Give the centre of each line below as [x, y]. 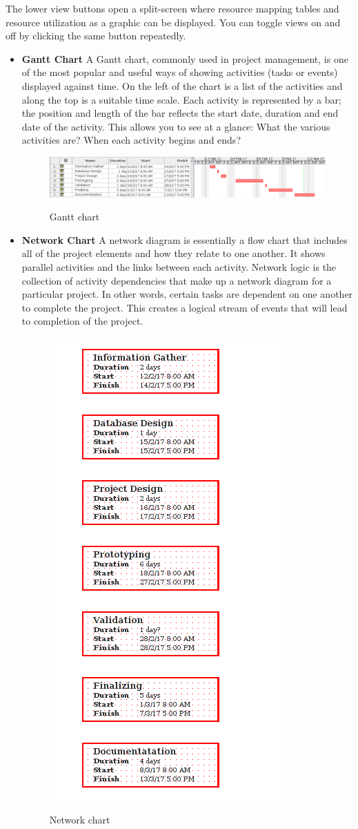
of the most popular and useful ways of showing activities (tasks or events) [180, 72]
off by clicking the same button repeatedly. [96, 36]
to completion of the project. [82, 321]
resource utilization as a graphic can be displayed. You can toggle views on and [173, 22]
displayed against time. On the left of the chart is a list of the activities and [182, 85]
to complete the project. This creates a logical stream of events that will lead [185, 307]
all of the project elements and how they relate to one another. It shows [173, 253]
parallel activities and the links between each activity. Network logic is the [179, 266]
